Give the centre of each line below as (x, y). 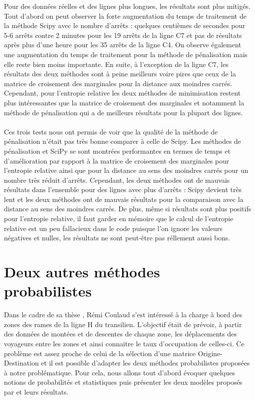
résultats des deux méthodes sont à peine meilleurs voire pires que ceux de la (120, 74)
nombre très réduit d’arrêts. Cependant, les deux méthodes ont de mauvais (117, 180)
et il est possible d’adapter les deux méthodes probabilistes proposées (145, 363)
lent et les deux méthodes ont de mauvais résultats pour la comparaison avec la (124, 199)
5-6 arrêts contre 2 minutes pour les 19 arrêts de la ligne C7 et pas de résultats (123, 35)
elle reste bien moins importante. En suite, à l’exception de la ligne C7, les (116, 64)
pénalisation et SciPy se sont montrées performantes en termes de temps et (117, 150)
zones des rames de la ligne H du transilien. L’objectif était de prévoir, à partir (123, 324)
